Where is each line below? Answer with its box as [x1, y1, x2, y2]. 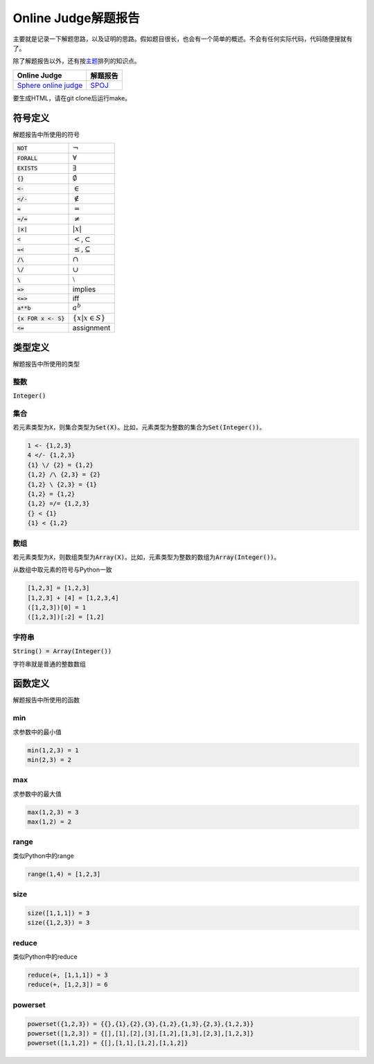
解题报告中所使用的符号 [12, 130, 80, 139]
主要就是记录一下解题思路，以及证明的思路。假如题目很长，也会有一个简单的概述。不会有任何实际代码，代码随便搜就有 [12, 35, 353, 43]
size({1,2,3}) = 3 [27, 919, 90, 927]
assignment [72, 323, 111, 332]
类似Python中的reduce [12, 952, 78, 961]
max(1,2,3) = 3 [27, 808, 79, 816]
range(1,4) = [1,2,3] [27, 870, 101, 878]
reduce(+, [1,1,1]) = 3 [27, 971, 109, 979]
